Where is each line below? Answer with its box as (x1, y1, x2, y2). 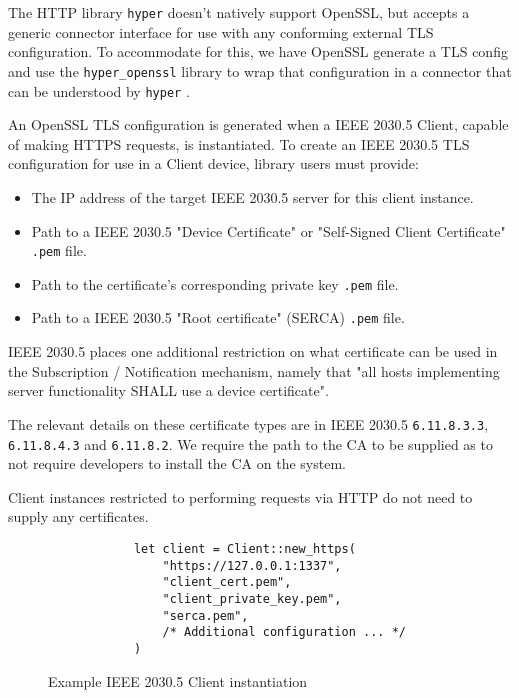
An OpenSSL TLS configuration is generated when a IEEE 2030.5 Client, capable (8, 114, 509, 135)
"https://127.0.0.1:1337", (162, 558, 342, 573)
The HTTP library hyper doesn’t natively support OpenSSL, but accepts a (8, 2, 470, 22)
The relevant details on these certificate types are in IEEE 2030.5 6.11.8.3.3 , (8, 413, 489, 434)
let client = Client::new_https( (133, 541, 356, 556)
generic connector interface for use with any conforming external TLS (8, 21, 434, 42)
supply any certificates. (8, 506, 149, 527)
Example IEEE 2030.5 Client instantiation (48, 670, 308, 691)
